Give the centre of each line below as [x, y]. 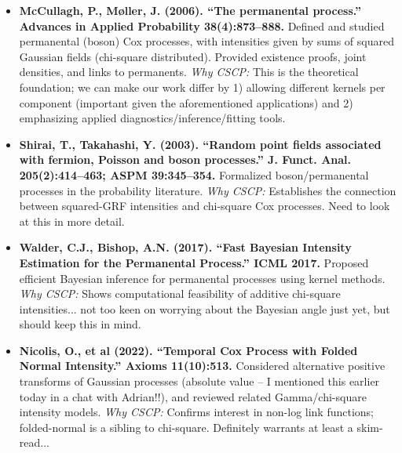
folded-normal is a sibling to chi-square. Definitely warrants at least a [186, 427]
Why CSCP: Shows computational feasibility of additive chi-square [180, 294]
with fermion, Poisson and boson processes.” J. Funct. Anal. [185, 159]
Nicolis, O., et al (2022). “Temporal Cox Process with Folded [188, 350]
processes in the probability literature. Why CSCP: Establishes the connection [208, 190]
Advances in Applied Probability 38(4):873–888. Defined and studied [202, 25]
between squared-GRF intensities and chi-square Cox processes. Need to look [205, 206]
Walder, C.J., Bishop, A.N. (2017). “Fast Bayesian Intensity [185, 247]
